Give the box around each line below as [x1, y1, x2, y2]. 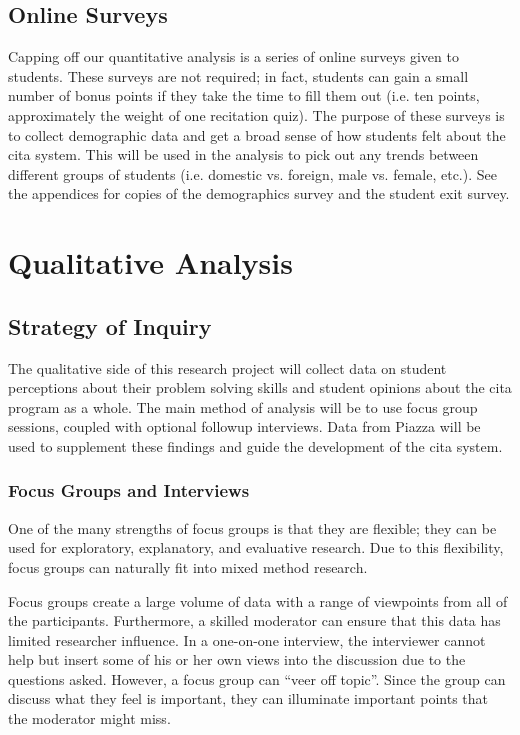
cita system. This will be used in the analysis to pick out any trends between [8, 144, 479, 165]
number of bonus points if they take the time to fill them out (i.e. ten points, [8, 85, 480, 106]
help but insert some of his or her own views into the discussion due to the [8, 649, 466, 670]
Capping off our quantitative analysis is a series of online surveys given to [8, 46, 459, 67]
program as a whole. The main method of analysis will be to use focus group [8, 396, 478, 417]
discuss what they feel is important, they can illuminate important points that [8, 688, 488, 709]
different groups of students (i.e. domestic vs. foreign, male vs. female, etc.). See [8, 163, 497, 184]
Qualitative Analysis [8, 242, 293, 283]
